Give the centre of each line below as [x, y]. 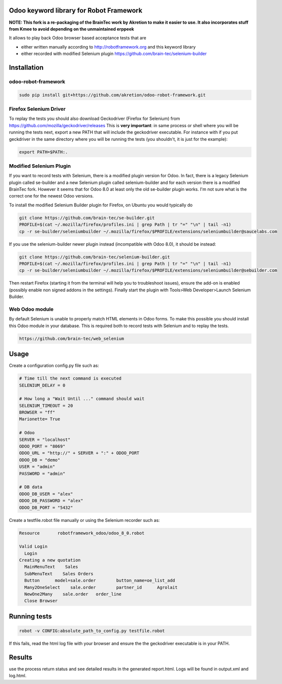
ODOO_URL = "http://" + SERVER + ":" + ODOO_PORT [79, 453]
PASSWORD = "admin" [42, 474]
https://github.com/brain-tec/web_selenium [72, 338]
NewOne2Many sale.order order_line [73, 594]
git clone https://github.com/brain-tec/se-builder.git [87, 218]
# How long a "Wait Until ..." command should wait [82, 399]
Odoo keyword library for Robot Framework [76, 10]
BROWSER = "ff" [37, 412]
